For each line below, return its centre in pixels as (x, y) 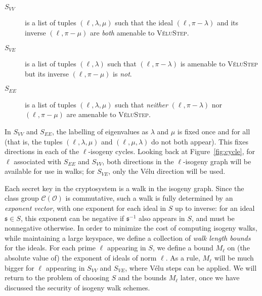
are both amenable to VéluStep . (139, 33)
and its (227, 23)
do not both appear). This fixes (200, 141)
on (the (238, 248)
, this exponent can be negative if (72, 218)
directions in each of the (42, 151)
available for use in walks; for (50, 171)
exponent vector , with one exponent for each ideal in (85, 208)
